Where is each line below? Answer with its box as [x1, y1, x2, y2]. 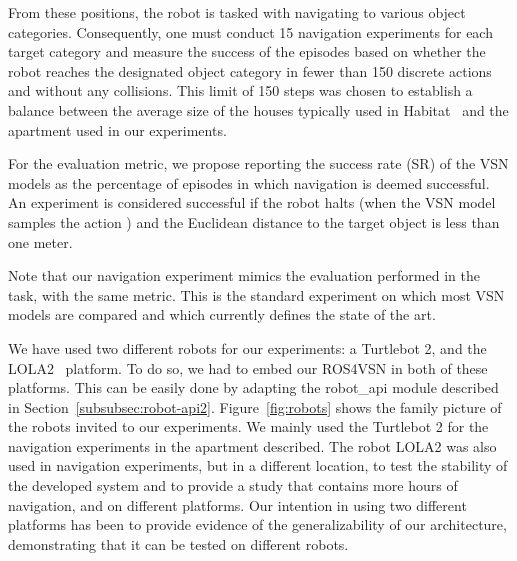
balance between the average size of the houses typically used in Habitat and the [8, 99, 509, 120]
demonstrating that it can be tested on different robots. [8, 533, 349, 554]
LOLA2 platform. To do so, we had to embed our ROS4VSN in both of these [8, 357, 488, 378]
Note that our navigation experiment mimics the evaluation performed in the [8, 265, 480, 286]
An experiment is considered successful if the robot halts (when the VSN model [8, 192, 496, 213]
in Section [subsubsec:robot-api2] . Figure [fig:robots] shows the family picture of [8, 396, 502, 417]
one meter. [8, 231, 73, 252]
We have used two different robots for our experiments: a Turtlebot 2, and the [8, 337, 487, 358]
